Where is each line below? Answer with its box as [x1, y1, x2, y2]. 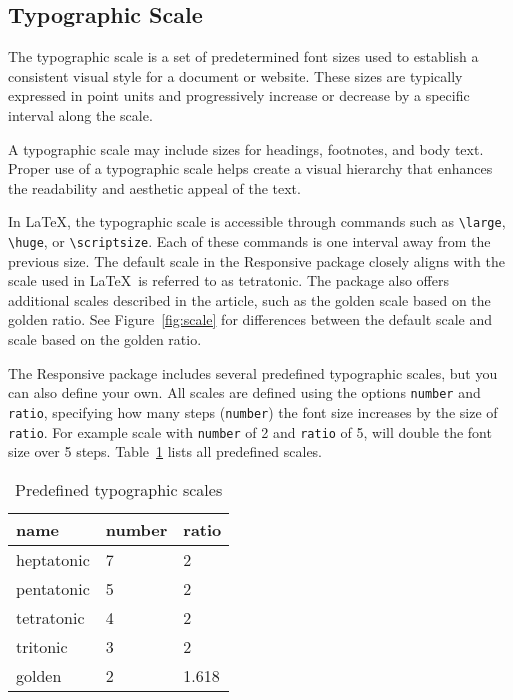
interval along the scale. [8, 104, 153, 125]
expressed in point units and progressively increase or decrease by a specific [8, 85, 470, 106]
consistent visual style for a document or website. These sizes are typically [8, 65, 463, 86]
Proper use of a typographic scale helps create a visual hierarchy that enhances [8, 158, 493, 179]
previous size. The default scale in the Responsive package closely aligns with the [8, 250, 505, 271]
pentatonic [16, 576, 90, 600]
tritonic [16, 634, 68, 658]
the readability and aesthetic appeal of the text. [8, 177, 301, 198]
